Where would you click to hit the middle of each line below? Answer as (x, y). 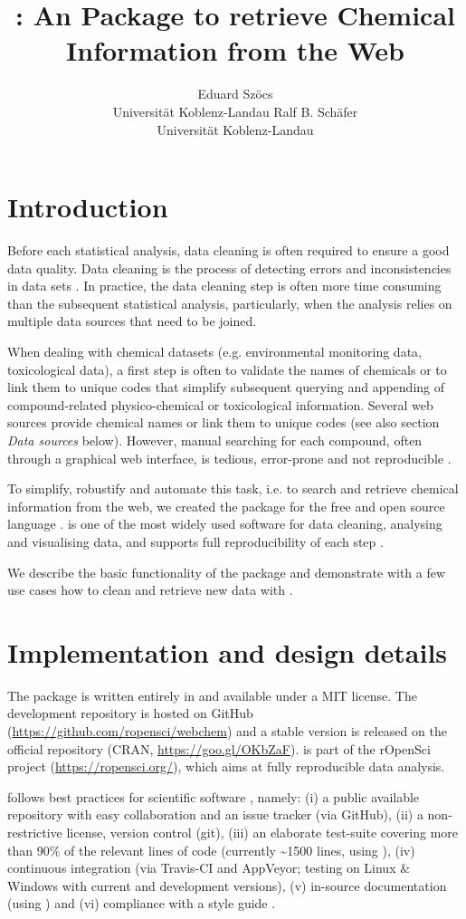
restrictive (35, 832)
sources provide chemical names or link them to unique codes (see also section (223, 422)
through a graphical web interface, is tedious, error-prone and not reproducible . (229, 458)
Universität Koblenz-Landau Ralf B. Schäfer (235, 111)
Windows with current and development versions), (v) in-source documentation (227, 885)
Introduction (88, 207)
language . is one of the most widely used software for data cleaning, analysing (225, 524)
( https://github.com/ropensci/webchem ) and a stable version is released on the (227, 731)
